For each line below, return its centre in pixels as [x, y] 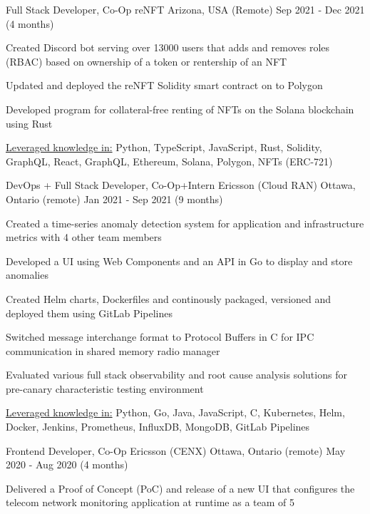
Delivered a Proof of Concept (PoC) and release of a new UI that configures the [180, 488]
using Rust [29, 123]
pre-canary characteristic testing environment [105, 388]
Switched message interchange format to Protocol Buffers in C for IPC [160, 337]
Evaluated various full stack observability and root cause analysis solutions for [176, 375]
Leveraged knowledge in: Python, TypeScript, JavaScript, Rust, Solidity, [164, 147]
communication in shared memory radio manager [113, 350]
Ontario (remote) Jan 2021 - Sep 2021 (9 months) [114, 199]
